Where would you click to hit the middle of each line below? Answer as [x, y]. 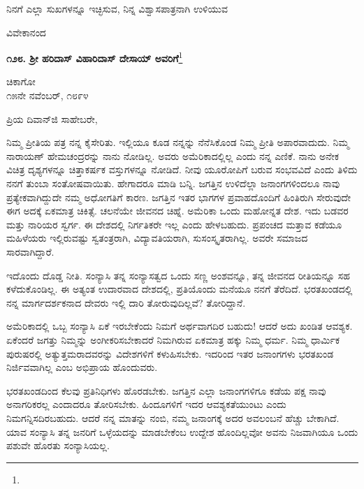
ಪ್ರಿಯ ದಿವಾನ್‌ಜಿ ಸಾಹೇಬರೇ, [52, 118]
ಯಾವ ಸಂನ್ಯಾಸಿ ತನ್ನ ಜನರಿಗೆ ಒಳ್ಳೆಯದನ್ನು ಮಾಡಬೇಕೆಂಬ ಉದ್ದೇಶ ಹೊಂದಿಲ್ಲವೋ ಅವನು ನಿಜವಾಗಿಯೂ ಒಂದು [182, 431]
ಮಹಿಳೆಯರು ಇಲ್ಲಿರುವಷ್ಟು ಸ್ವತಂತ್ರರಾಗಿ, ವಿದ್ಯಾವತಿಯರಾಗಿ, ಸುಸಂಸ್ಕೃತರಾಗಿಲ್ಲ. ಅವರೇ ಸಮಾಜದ [157, 238]
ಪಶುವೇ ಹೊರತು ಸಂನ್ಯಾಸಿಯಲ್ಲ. [58, 445]
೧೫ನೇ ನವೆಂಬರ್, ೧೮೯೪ [48, 95]
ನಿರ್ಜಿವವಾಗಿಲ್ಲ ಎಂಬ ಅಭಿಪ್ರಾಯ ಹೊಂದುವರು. [82, 367]
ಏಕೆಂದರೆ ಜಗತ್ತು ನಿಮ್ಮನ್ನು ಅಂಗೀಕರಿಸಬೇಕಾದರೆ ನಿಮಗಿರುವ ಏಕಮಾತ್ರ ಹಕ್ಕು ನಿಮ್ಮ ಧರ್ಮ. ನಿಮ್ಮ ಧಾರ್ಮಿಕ [173, 339]
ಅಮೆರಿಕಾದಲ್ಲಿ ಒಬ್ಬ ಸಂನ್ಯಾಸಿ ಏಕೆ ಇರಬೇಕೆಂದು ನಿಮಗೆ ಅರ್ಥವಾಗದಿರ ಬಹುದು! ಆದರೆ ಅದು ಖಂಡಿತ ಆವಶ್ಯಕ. [180, 326]
